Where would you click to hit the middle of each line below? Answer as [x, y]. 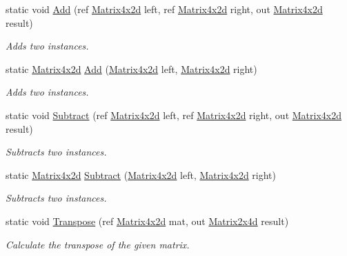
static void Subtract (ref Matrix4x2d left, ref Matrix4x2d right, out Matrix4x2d [173, 115]
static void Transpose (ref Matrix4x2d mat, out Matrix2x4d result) [147, 221]
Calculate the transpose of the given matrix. [98, 244]
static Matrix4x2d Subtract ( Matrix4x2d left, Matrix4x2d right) [141, 174]
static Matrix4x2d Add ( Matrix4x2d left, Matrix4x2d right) [131, 68]
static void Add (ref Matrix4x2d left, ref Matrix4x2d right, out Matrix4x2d [164, 9]
